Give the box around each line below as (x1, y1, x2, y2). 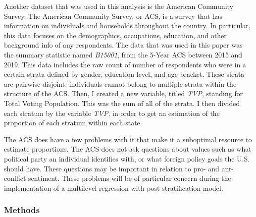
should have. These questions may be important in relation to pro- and (4, 163, 219, 173)
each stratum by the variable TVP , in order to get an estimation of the (4, 108, 220, 118)
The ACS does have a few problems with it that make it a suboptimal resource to (4, 134, 252, 144)
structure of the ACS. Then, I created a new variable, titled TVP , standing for (4, 88, 243, 99)
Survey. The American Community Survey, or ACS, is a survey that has (4, 10, 223, 21)
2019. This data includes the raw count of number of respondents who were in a (4, 59, 246, 69)
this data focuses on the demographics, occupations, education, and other (4, 30, 227, 40)
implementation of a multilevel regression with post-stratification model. (4, 182, 223, 193)
